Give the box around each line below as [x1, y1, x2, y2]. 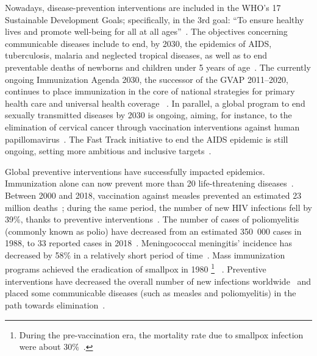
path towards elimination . [5, 298, 105, 311]
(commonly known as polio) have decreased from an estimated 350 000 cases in [5, 224, 302, 237]
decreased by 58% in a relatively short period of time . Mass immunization [5, 248, 285, 261]
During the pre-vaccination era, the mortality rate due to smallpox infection [19, 328, 304, 341]
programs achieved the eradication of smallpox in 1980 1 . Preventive [5, 261, 266, 276]
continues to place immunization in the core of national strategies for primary [5, 85, 295, 98]
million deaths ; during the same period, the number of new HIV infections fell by [5, 201, 312, 213]
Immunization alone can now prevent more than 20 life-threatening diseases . [5, 177, 294, 190]
